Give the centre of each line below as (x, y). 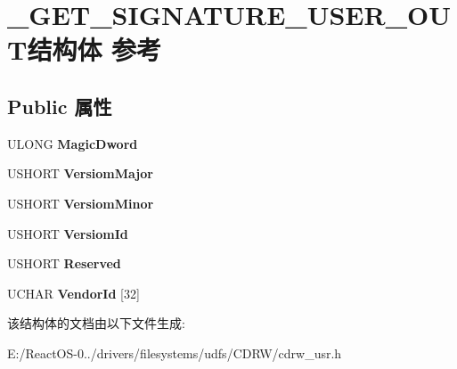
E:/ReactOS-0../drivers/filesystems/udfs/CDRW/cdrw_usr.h (175, 353)
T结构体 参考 (85, 49)
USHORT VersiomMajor (80, 173)
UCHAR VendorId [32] (73, 293)
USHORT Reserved (64, 263)
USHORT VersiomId (68, 233)
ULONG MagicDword (73, 143)
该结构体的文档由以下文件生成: (96, 323)
